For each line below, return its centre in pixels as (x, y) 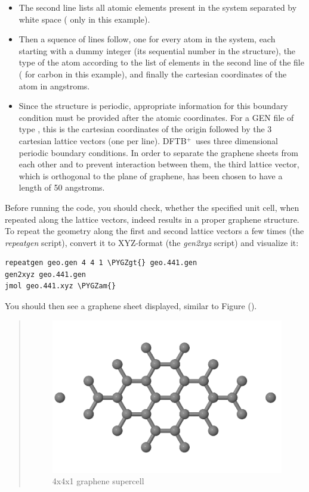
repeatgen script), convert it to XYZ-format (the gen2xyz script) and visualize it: (152, 242)
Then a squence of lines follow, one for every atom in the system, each (147, 39)
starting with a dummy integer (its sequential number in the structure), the (157, 50)
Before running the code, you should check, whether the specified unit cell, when (152, 207)
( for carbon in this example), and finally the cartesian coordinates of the (153, 74)
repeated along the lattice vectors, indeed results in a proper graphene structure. (152, 219)
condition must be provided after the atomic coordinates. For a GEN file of (156, 117)
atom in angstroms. (54, 85)
